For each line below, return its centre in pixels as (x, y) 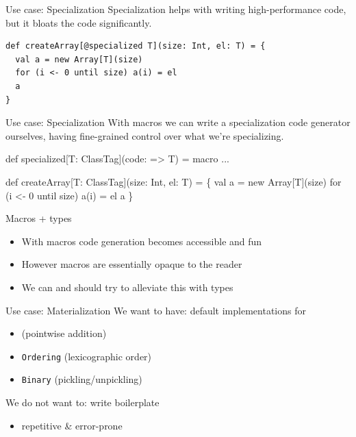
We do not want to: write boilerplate (82, 402)
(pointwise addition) (64, 333)
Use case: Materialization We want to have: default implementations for (156, 310)
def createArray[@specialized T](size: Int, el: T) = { (136, 46)
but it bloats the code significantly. (79, 22)
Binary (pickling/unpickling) (82, 379)
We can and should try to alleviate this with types (127, 287)
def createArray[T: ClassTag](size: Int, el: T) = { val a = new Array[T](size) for (174, 181)
